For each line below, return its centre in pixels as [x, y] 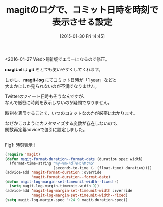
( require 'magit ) [23, 154]
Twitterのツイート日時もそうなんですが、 [46, 96]
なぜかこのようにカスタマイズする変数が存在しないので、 [63, 123]
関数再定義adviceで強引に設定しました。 [46, 129]
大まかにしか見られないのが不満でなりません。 [52, 86]
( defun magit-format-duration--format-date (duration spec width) [74, 159]
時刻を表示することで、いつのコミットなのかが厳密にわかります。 [71, 113]
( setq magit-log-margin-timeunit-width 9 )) [54, 186]
